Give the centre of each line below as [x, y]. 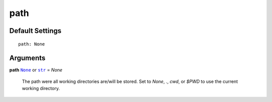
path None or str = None [36, 70]
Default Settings [35, 31]
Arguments [27, 58]
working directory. [41, 88]
